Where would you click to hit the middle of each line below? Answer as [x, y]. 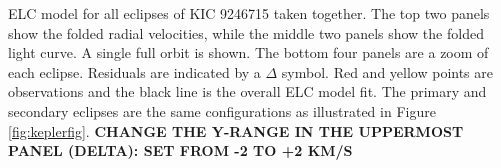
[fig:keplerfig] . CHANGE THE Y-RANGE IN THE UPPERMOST [236, 130]
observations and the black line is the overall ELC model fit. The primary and [247, 91]
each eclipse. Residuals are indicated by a [134, 71]
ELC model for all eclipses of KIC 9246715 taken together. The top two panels [249, 13]
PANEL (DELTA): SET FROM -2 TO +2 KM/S [180, 150]
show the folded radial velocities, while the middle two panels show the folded [246, 32]
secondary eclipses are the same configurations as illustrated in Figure [222, 110]
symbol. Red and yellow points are [387, 71]
